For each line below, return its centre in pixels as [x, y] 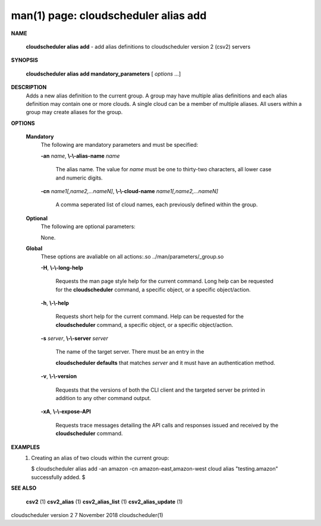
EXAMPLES [25, 447]
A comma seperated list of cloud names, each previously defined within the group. [157, 204]
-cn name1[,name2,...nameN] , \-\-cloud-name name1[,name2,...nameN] [129, 191]
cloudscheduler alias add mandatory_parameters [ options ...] [103, 74]
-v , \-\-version [59, 376]
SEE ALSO [24, 488]
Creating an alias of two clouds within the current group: [100, 458]
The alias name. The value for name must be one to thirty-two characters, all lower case [163, 169]
